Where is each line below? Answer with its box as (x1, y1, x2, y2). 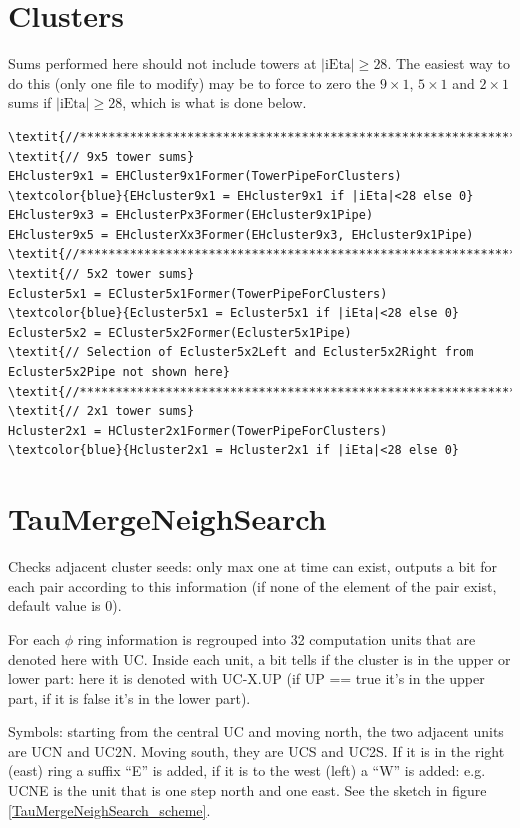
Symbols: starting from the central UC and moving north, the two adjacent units (8, 721, 504, 742)
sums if (8, 92, 52, 113)
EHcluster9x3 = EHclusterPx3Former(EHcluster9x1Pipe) (8, 208, 374, 223)
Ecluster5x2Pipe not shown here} (8, 365, 230, 380)
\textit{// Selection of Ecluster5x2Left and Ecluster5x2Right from (8, 345, 474, 360)
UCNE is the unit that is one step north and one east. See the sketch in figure (8, 780, 487, 801)
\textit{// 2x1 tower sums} (8, 404, 195, 419)
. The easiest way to (387, 53, 510, 74)
